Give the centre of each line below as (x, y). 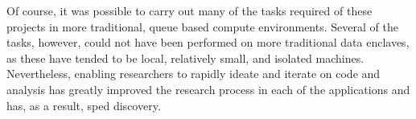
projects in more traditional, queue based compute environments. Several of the (202, 26)
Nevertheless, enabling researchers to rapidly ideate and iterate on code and (194, 74)
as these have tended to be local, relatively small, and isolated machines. (185, 57)
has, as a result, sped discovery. (84, 105)
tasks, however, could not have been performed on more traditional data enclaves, (208, 42)
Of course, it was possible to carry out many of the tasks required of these (189, 10)
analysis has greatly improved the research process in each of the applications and (208, 89)
